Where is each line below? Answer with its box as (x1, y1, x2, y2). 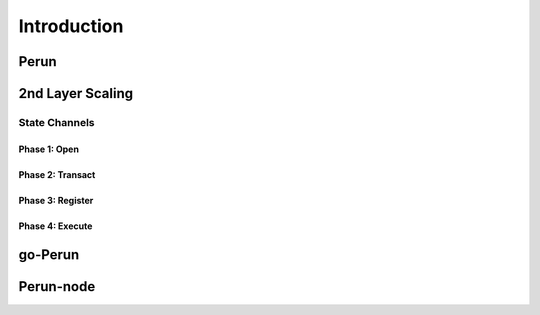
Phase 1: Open (18, 143, 80, 155)
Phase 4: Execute (18, 220, 93, 232)
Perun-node (18, 278, 96, 295)
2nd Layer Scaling (18, 85, 134, 102)
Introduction (18, 15, 124, 37)
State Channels (18, 115, 95, 129)
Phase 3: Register (18, 194, 94, 206)
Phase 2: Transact (18, 168, 96, 180)
